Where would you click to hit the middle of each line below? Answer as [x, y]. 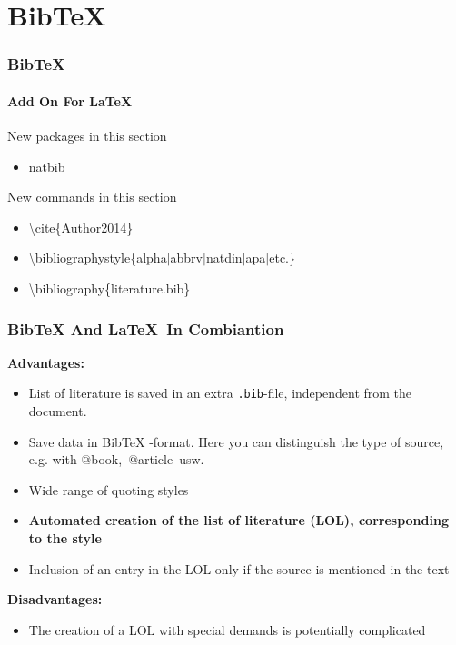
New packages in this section [87, 136]
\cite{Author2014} [81, 227]
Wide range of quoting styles [109, 489]
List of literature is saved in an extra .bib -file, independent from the [220, 393]
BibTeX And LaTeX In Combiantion [146, 328]
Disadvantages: [55, 599]
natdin [224, 258]
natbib [47, 166]
